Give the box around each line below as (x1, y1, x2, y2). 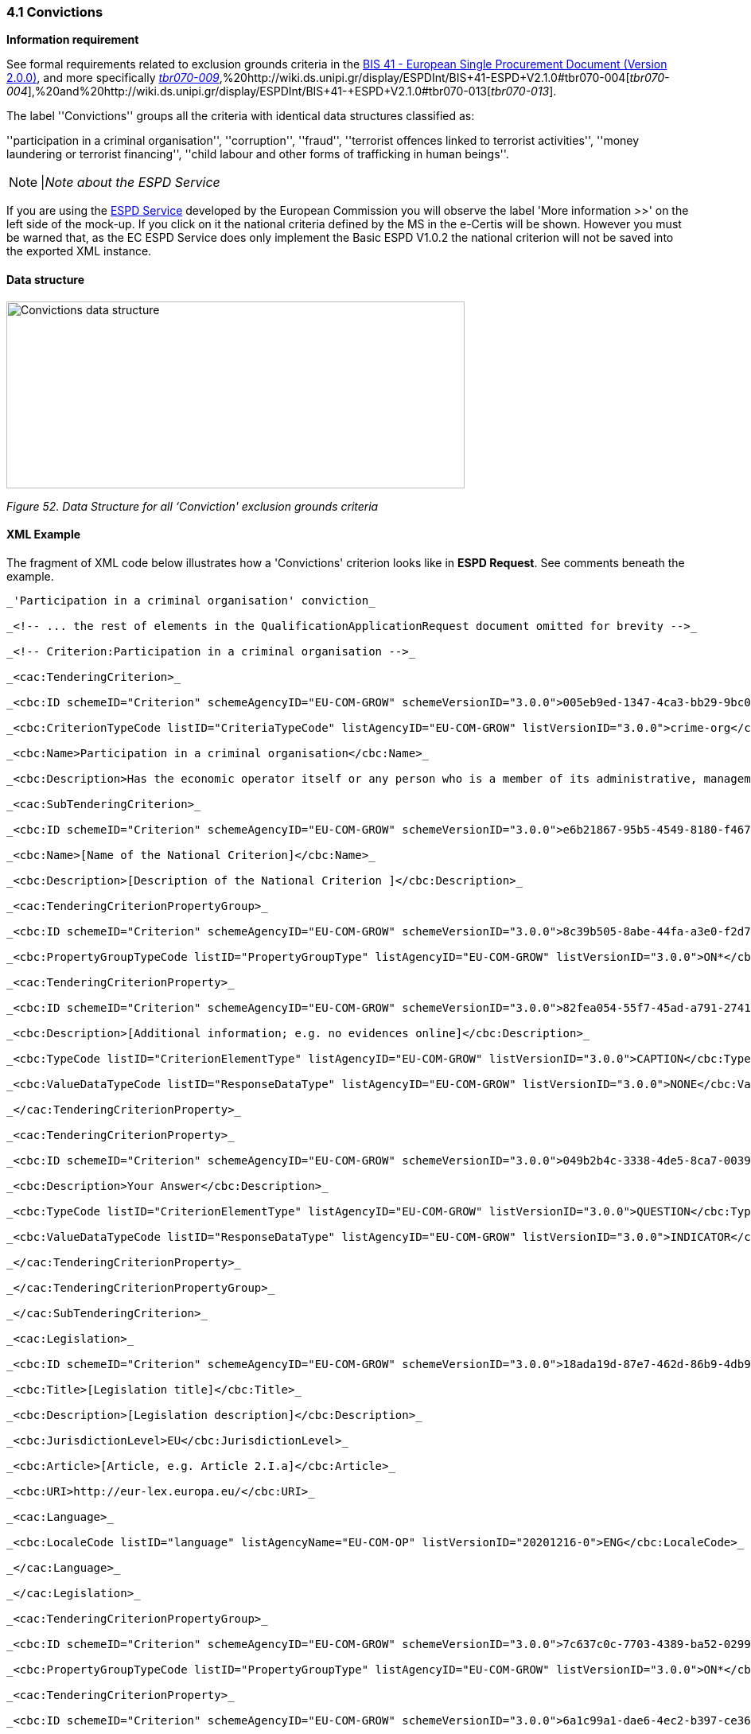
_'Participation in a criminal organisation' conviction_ (6, 593, 375, 607)
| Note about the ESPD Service (41, 174, 220, 191)
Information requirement (6, 33, 139, 47)
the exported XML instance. (6, 244, 152, 259)
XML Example (6, 527, 81, 542)
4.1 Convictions (6, 4, 103, 20)
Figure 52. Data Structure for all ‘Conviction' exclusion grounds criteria (6, 499, 379, 513)
